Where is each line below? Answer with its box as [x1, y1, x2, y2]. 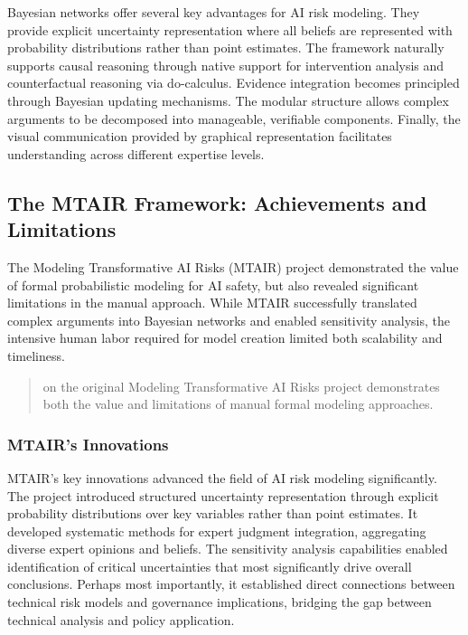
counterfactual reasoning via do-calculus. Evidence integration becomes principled [7, 73, 460, 92]
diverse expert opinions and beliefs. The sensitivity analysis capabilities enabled [7, 539, 448, 558]
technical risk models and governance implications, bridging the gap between [7, 592, 432, 611]
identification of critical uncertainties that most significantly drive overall [7, 556, 412, 575]
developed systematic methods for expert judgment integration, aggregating [7, 521, 426, 540]
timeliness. [7, 346, 65, 365]
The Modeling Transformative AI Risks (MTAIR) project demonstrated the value [7, 257, 459, 276]
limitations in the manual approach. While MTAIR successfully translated [7, 293, 417, 312]
